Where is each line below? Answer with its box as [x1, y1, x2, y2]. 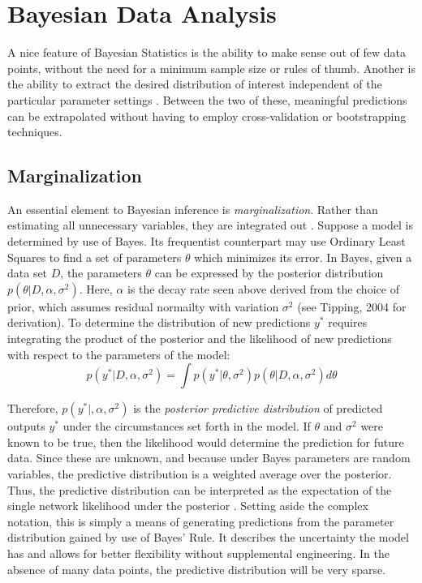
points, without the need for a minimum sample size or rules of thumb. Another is [7, 59, 416, 76]
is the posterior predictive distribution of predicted [133, 400, 383, 417]
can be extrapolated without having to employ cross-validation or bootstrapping [7, 107, 407, 124]
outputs [7, 418, 45, 435]
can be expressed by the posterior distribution [154, 264, 384, 281]
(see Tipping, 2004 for [297, 298, 407, 315]
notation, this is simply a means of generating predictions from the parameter [7, 512, 394, 529]
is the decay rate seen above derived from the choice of [127, 280, 399, 297]
